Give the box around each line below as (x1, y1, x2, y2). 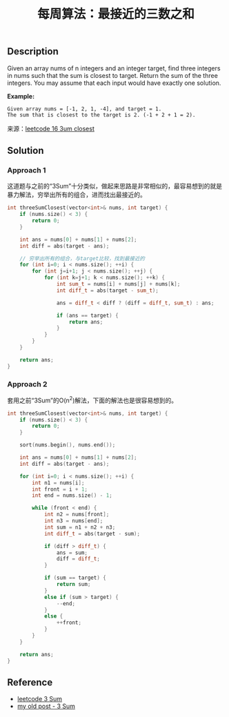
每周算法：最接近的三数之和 (37, 6, 195, 22)
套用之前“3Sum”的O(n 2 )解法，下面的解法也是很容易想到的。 (7, 395, 178, 404)
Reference (7, 676, 53, 688)
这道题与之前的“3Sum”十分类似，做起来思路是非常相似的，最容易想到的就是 (7, 182, 223, 190)
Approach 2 (7, 379, 48, 389)
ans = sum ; (56, 549, 88, 556)
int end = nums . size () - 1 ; (32, 492, 112, 499)
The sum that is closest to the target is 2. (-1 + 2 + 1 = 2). (7, 111, 196, 118)
